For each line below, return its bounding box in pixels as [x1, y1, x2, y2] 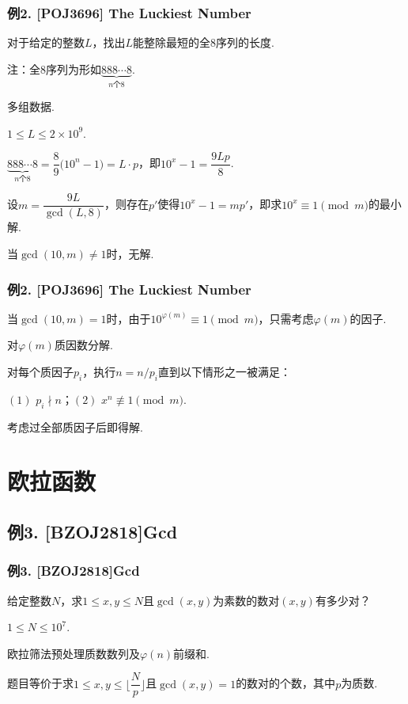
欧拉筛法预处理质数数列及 [7, 645, 140, 661]
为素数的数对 [213, 592, 280, 608]
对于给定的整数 [7, 34, 85, 51]
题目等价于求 [7, 675, 74, 691]
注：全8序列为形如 [7, 60, 101, 77]
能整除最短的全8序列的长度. [133, 34, 274, 51]
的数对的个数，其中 [236, 675, 336, 691]
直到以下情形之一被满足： [157, 363, 291, 379]
